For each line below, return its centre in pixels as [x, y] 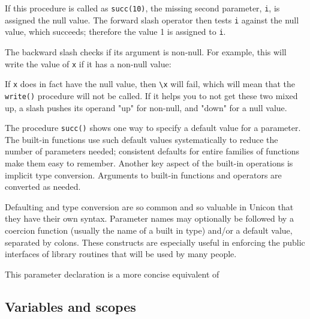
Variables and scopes [70, 306]
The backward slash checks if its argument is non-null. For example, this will [146, 51]
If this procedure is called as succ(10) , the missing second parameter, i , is [142, 8]
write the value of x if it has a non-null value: [88, 63]
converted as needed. [43, 187]
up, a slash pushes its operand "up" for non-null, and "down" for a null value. [146, 107]
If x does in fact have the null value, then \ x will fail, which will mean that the [150, 84]
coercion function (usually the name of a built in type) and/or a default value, [149, 230]
